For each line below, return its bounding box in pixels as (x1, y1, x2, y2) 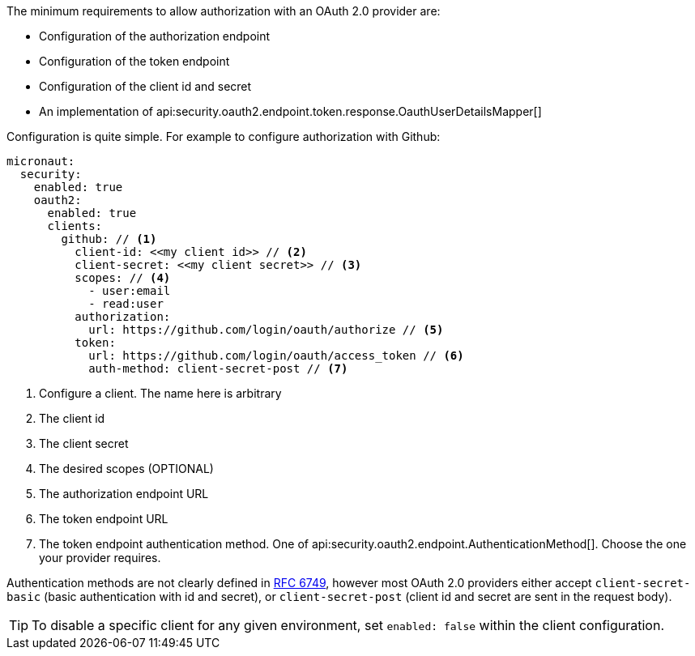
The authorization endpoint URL (39, 487, 209, 501)
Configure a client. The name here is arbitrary (39, 386, 282, 400)
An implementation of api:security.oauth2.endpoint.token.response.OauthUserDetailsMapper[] (39, 104, 542, 118)
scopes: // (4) (75, 271, 171, 284)
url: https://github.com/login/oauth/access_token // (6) (88, 349, 464, 362)
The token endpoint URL (39, 512, 168, 526)
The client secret (39, 437, 129, 450)
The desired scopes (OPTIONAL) (39, 462, 214, 475)
